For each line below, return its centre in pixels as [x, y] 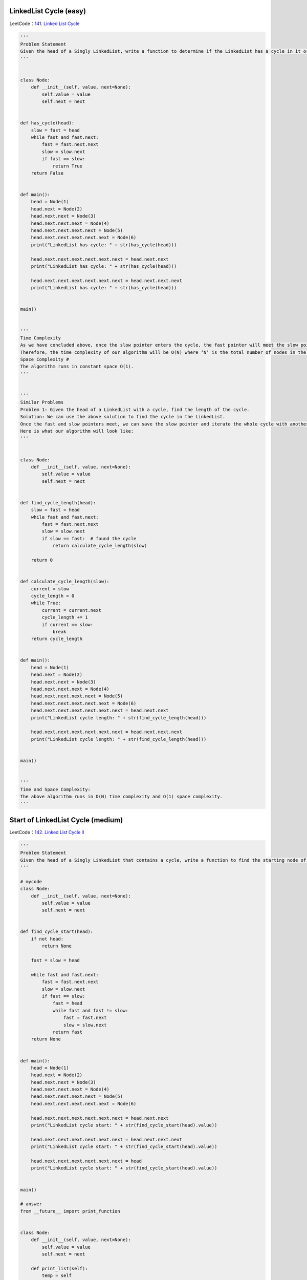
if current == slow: [68, 624]
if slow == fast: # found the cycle [89, 538]
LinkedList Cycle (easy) [48, 11]
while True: [46, 603]
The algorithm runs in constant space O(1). [77, 367]
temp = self [57, 1276]
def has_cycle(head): [47, 123]
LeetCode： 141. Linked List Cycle [45, 24]
